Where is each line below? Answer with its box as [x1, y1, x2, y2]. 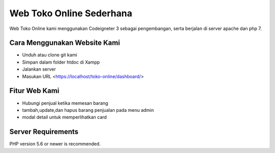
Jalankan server [22, 66, 56, 72]
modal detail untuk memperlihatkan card [22, 114, 107, 120]
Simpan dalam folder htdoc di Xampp [22, 59, 100, 65]
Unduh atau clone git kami [22, 52, 77, 58]
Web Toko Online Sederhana [9, 8, 132, 19]
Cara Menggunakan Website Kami [9, 39, 120, 47]
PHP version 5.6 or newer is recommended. [9, 141, 101, 147]
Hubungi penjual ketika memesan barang [22, 100, 108, 106]
